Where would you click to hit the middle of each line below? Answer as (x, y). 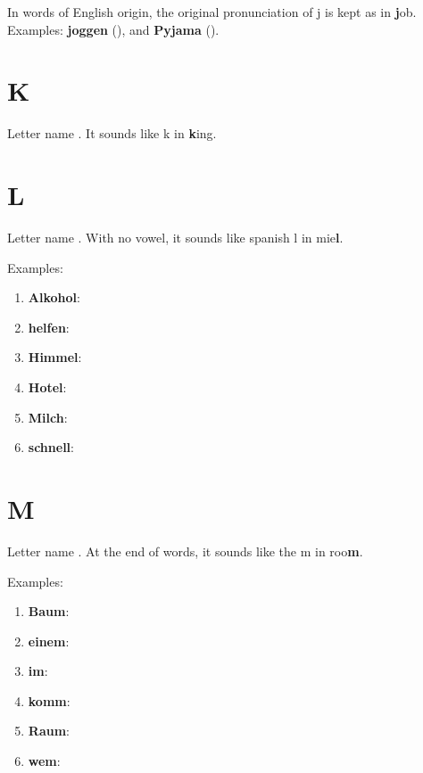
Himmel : (55, 357)
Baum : (49, 611)
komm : (49, 700)
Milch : (48, 417)
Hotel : (47, 387)
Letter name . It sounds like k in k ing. (112, 133)
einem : (49, 641)
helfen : (49, 327)
